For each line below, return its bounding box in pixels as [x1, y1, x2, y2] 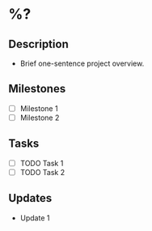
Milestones [8, 82, 66, 96]
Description [8, 37, 69, 51]
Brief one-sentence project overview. [19, 58, 145, 68]
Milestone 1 [19, 103, 58, 113]
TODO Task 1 [19, 158, 64, 168]
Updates [8, 191, 53, 205]
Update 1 [19, 212, 50, 223]
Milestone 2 [19, 113, 60, 122]
